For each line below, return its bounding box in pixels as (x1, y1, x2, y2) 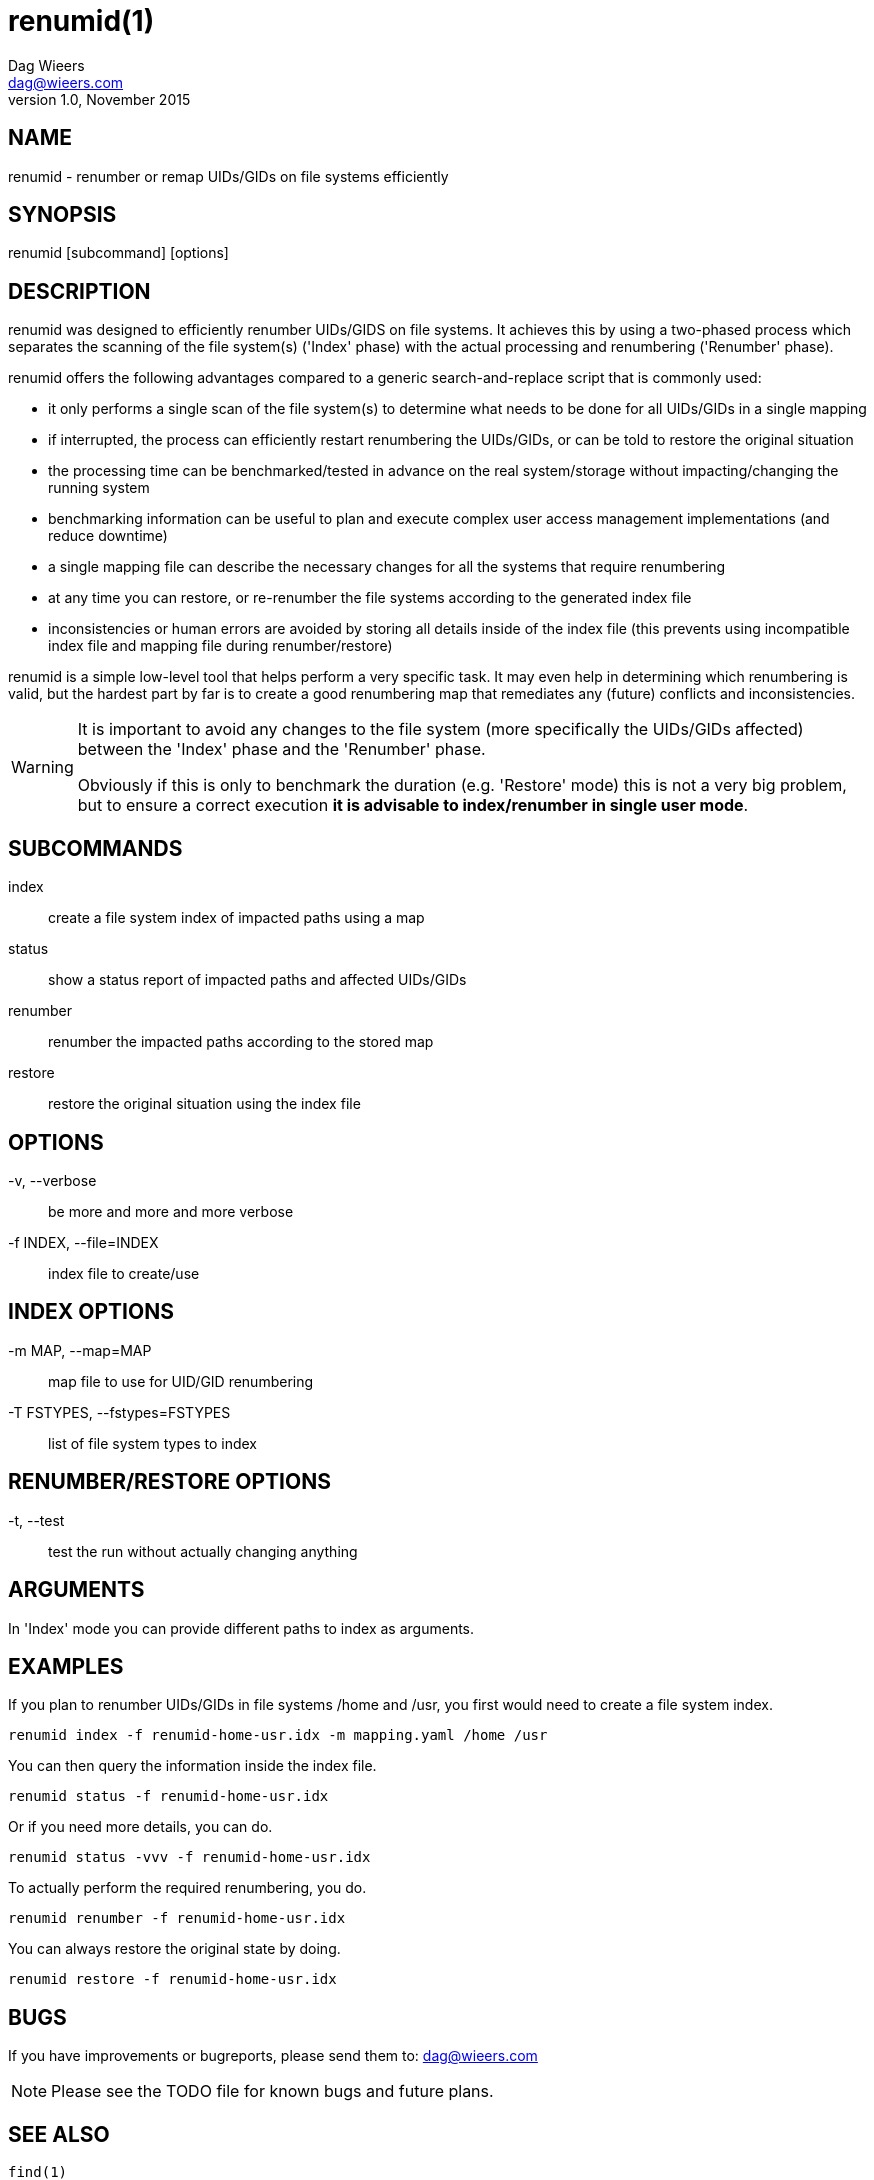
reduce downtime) (48, 527, 168, 545)
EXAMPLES (8, 1653, 124, 1679)
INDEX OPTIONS (8, 1299, 174, 1325)
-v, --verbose (8, 1171, 97, 1189)
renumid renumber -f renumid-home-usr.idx (8, 1910, 346, 1927)
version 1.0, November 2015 (8, 90, 191, 108)
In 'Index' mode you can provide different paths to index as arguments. (8, 1619, 475, 1637)
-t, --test (8, 1511, 65, 1529)
